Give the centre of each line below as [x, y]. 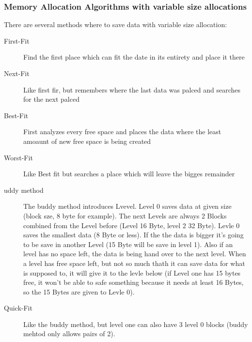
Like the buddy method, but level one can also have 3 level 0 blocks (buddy [136, 324]
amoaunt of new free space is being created [87, 141]
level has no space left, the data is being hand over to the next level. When [135, 254]
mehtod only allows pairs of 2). [69, 334]
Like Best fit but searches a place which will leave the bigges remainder [129, 174]
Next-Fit [17, 73]
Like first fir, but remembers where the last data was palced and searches [132, 89]
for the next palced [51, 99]
